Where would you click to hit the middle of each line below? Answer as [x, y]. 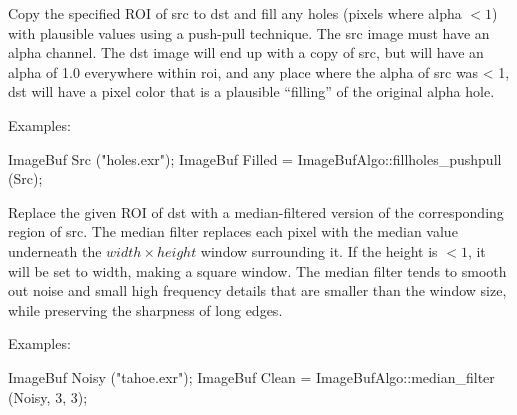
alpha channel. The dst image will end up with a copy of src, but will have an [246, 52]
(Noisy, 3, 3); [48, 396]
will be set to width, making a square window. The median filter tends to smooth [257, 270]
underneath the [55, 250]
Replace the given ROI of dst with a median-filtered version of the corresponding [256, 211]
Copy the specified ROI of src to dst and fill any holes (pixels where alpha [235, 13]
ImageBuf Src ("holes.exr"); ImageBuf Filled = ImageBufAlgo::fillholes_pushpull [255, 158]
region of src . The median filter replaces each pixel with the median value [233, 231]
